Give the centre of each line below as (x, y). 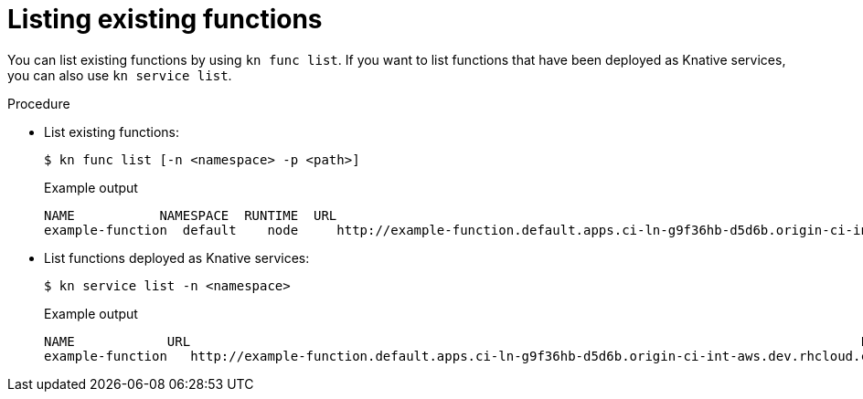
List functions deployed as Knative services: (177, 257)
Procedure (39, 103)
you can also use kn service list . (120, 75)
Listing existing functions (165, 19)
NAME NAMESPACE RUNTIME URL (191, 215)
